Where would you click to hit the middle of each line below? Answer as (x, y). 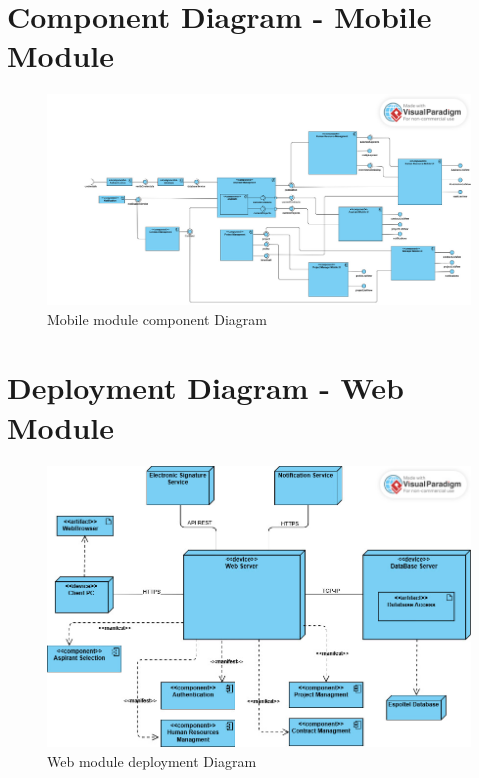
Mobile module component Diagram (157, 318)
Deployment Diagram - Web (205, 387)
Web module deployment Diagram (152, 761)
